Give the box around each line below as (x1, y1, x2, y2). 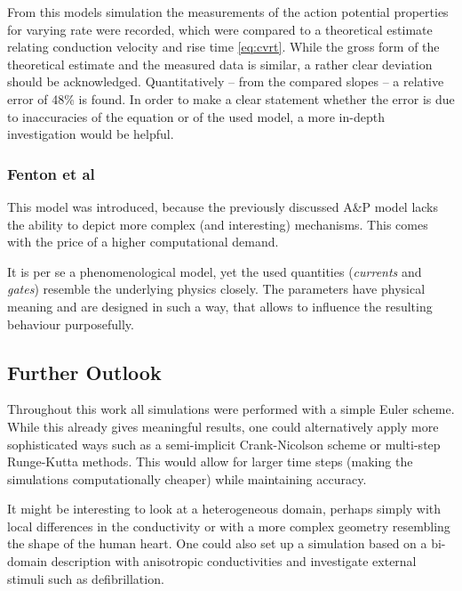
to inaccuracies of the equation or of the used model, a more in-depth (7, 107, 385, 125)
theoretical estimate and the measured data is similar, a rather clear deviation (7, 54, 433, 73)
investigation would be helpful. (7, 125, 174, 143)
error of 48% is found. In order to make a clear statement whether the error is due (7, 89, 455, 108)
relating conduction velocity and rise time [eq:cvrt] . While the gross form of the (7, 37, 440, 56)
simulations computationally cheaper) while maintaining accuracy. (7, 469, 367, 488)
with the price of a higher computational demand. (7, 232, 279, 251)
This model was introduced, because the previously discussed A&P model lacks (7, 197, 439, 215)
